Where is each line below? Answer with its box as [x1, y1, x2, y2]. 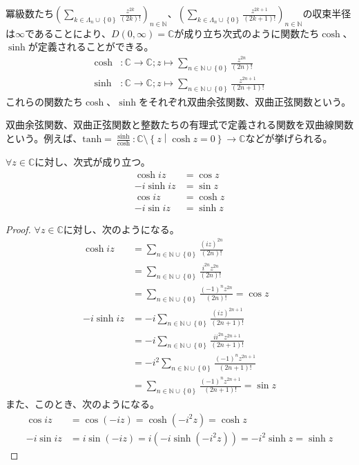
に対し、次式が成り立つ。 [35, 154, 151, 168]
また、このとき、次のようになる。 [6, 396, 160, 410]
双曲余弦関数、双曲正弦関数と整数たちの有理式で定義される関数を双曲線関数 [6, 117, 353, 132]
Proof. [6, 221, 31, 236]
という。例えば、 [6, 131, 83, 146]
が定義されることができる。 [28, 39, 154, 54]
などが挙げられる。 [245, 131, 333, 146]
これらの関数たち [6, 94, 83, 108]
